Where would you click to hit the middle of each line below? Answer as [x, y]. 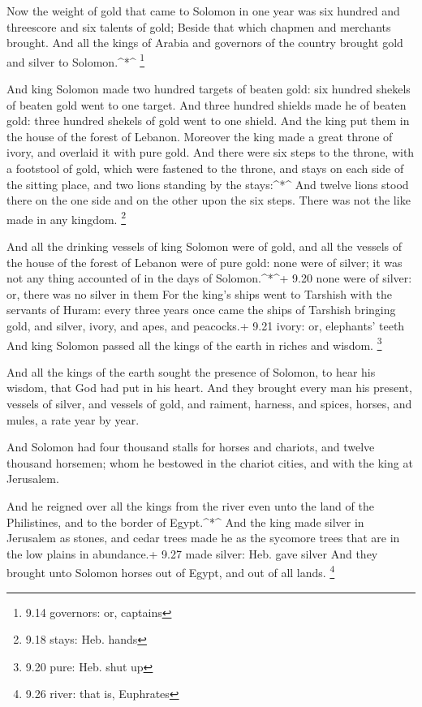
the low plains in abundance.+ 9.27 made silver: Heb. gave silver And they [192, 553]
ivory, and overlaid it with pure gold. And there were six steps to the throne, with [211, 152]
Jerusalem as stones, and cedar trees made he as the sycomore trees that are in [203, 538]
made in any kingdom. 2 [67, 218]
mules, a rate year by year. [73, 419]
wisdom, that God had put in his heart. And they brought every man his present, [209, 388]
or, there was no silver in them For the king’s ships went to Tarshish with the [199, 293]
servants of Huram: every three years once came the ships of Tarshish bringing [201, 310]
